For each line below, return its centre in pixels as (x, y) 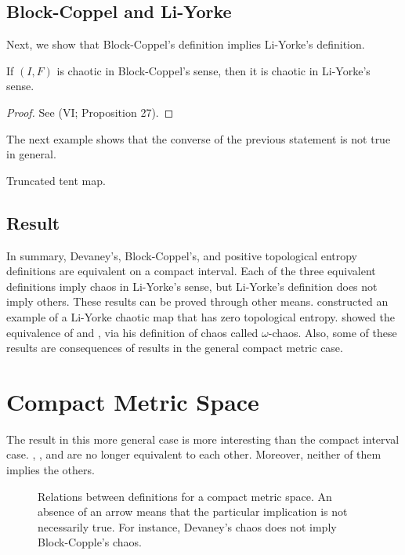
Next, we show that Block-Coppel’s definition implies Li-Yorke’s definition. (186, 44)
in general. (31, 154)
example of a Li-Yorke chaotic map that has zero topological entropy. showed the (201, 316)
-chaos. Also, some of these (333, 332)
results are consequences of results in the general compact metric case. (175, 348)
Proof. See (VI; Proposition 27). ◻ (90, 112)
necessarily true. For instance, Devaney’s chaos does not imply (187, 526)
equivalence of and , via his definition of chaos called (132, 332)
